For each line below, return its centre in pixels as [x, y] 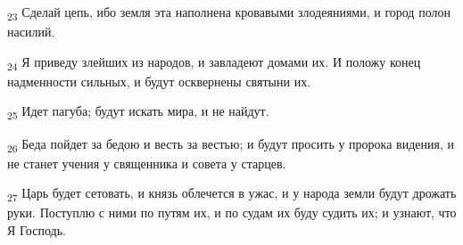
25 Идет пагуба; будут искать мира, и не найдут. [138, 112]
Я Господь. [37, 230]
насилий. [31, 32]
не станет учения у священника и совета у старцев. [147, 163]
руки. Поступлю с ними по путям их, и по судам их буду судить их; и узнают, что [232, 212]
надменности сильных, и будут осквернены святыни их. [159, 81]
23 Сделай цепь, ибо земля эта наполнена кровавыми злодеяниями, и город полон [229, 13]
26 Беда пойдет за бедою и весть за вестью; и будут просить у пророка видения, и [231, 144]
